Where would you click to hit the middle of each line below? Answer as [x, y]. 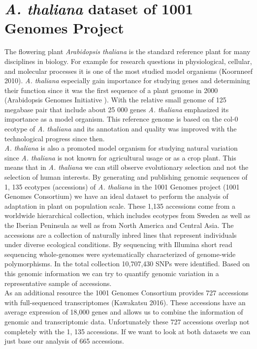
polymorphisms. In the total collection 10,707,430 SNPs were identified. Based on [127, 264]
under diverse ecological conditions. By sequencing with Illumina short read [118, 244]
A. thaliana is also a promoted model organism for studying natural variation [121, 148]
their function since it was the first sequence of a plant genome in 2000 [111, 90]
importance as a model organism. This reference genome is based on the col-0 [121, 119]
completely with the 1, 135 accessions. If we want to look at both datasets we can [128, 331]
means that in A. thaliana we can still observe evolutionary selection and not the [127, 167]
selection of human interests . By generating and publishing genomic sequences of [126, 177]
